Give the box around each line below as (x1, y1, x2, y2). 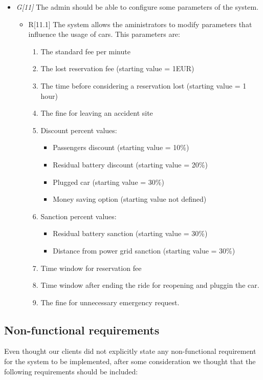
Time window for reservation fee (40, 262, 142, 273)
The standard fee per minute (40, 46, 130, 56)
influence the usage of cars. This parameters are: (28, 29, 180, 39)
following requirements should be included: (4, 366, 138, 376)
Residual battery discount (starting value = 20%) (53, 159, 208, 170)
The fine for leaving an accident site (40, 108, 153, 118)
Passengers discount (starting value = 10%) (53, 142, 189, 153)
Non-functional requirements (4, 322, 160, 337)
